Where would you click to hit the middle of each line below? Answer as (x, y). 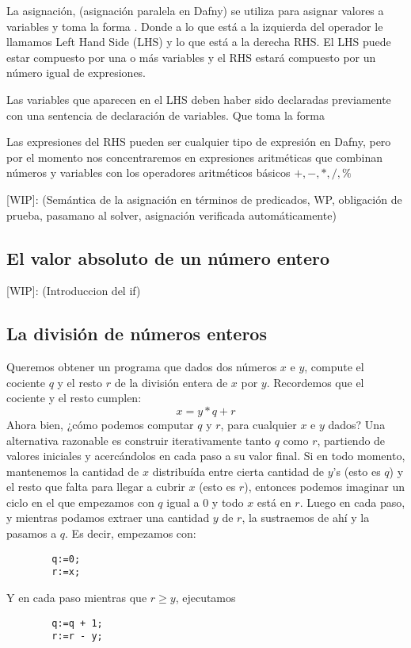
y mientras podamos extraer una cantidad (108, 518)
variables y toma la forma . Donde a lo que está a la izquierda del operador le (195, 26)
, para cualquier (259, 424)
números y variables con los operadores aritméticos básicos (148, 173)
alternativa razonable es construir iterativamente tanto (139, 440)
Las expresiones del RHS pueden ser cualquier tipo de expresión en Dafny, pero (199, 142)
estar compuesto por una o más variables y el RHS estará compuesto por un (191, 57)
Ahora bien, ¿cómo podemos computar (100, 424)
